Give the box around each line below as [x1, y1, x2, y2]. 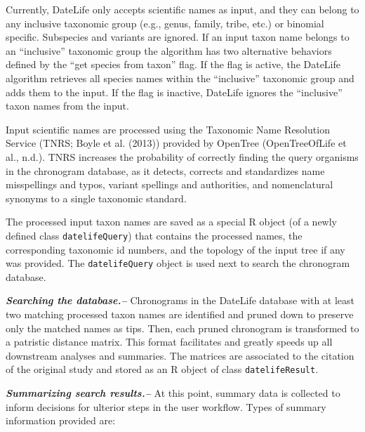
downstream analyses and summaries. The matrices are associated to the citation [6, 348, 354, 362]
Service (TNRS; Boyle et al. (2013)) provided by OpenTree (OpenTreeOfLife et [6, 136, 347, 150]
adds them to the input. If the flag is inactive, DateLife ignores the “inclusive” [6, 84, 343, 99]
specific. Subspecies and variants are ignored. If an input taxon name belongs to [6, 30, 350, 44]
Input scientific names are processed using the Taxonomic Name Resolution [6, 122, 330, 136]
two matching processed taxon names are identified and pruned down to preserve [6, 307, 354, 321]
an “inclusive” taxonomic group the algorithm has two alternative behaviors [6, 43, 332, 58]
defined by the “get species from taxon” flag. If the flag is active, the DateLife [6, 57, 341, 72]
